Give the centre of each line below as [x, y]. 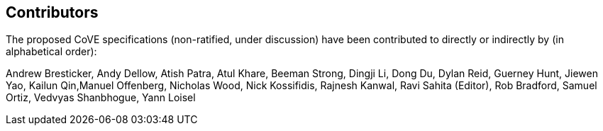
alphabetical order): [51, 52]
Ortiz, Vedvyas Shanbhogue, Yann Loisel [101, 98]
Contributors [52, 12]
